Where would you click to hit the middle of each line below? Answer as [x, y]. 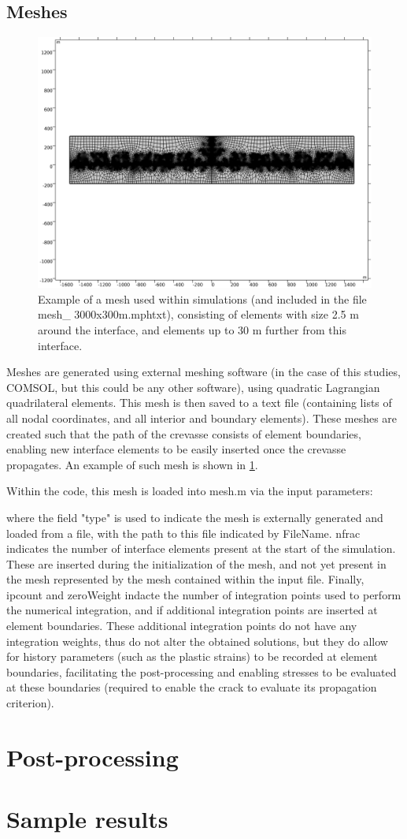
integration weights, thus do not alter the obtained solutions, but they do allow [197, 641]
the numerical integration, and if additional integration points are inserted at [192, 610]
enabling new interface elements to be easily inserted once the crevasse [176, 449]
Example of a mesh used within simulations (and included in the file [202, 298]
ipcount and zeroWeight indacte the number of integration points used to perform [204, 594]
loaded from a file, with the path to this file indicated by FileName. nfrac [183, 533]
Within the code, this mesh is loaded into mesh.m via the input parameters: [190, 491]
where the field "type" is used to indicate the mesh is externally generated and [195, 517]
